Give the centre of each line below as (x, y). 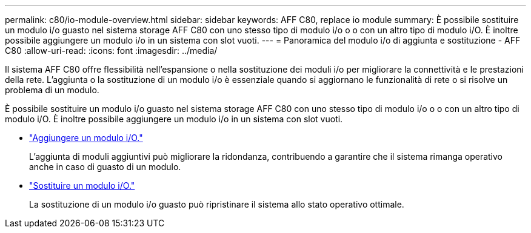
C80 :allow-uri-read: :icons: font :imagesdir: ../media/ (111, 51)
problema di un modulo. (52, 90)
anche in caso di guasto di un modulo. (105, 167)
